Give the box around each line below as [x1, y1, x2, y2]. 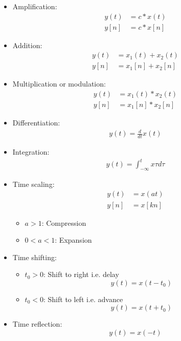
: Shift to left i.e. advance [43, 293, 123, 304]
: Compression [41, 217, 86, 228]
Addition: [12, 39, 42, 50]
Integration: [12, 146, 50, 157]
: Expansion [55, 235, 92, 245]
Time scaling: [12, 178, 55, 189]
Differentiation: [12, 117, 60, 127]
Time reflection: [12, 318, 62, 329]
